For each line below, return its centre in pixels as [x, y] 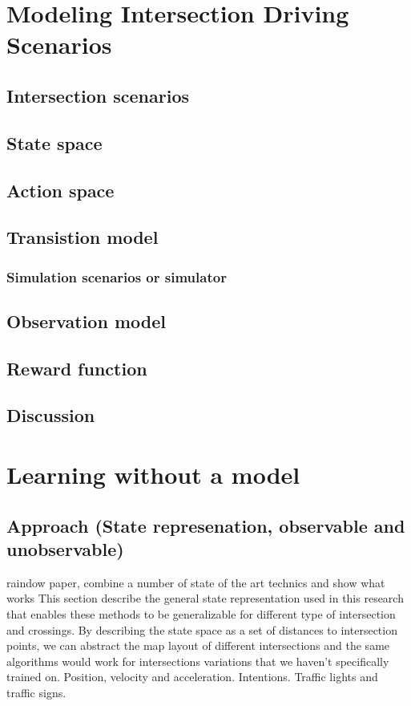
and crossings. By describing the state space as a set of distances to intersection [202, 629]
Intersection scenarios [98, 95]
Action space [60, 190]
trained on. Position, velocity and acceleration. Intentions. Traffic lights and [192, 677]
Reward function [77, 368]
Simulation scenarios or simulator [117, 276]
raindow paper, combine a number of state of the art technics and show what [196, 582]
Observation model [86, 321]
